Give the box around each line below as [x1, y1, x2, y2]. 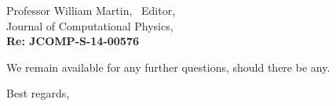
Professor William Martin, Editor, [6, 2, 176, 18]
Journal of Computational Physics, [6, 17, 173, 34]
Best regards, [6, 85, 70, 101]
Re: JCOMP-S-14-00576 [6, 33, 140, 49]
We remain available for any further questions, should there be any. [6, 58, 331, 75]
